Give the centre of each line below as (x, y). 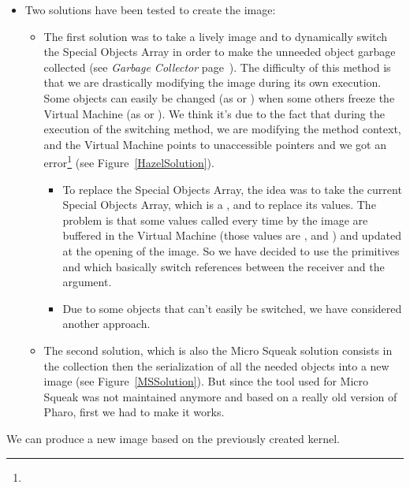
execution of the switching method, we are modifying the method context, (222, 129)
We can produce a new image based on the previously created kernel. (173, 438)
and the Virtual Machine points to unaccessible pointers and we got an (215, 144)
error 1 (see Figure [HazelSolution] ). (129, 161)
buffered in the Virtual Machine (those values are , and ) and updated (232, 235)
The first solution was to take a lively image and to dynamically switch (216, 36)
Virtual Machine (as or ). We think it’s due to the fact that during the (214, 113)
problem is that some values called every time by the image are (215, 220)
